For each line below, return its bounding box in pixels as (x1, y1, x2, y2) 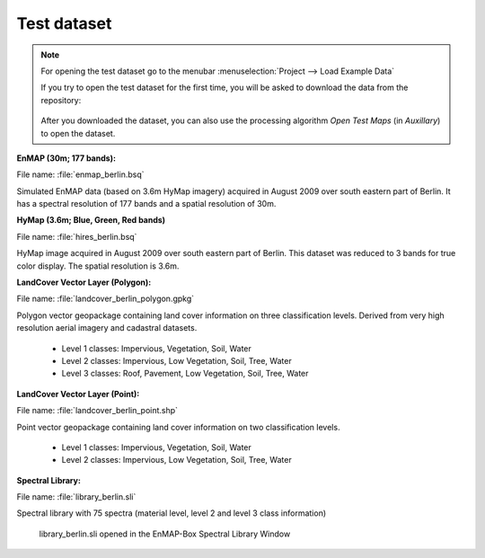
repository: (40, 94, 82, 105)
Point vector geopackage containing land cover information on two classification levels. (16, 421, 340, 432)
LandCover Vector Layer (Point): (16, 388, 140, 399)
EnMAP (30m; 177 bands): (16, 153, 117, 164)
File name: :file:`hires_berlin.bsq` (16, 231, 137, 242)
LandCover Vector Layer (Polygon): (16, 277, 152, 288)
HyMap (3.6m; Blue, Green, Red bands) (16, 215, 166, 226)
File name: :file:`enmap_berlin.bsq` (16, 169, 145, 180)
